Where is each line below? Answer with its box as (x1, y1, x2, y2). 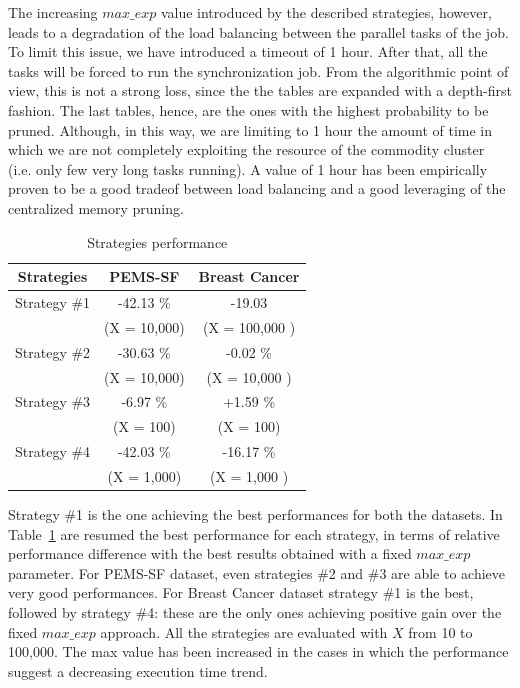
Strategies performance (87, 231, 228, 252)
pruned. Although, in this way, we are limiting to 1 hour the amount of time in (8, 119, 493, 140)
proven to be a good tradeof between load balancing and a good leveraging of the (8, 178, 506, 199)
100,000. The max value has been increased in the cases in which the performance (8, 641, 509, 662)
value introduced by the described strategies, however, (160, 2, 492, 22)
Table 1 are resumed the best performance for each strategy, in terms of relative (8, 523, 500, 544)
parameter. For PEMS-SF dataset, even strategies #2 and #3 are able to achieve (8, 562, 505, 583)
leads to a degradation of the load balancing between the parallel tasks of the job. (8, 21, 509, 42)
